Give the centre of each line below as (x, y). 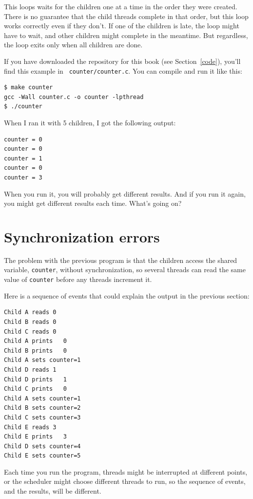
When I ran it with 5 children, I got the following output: (90, 122)
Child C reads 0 (30, 331)
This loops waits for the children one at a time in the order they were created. (121, 6)
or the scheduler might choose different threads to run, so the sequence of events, (125, 481)
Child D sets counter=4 (42, 446)
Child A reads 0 (30, 312)
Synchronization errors (82, 236)
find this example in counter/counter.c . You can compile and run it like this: (123, 70)
